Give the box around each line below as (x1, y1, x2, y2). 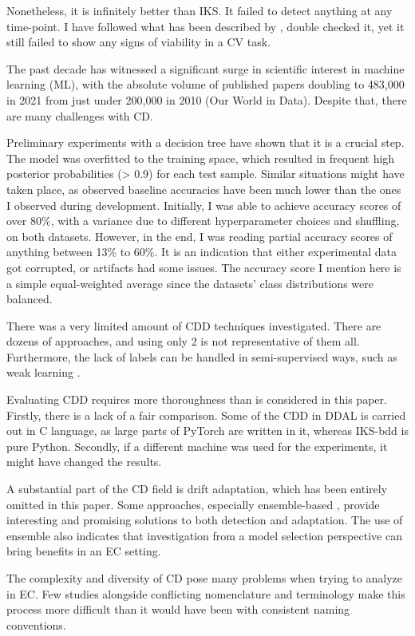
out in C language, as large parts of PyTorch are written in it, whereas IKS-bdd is (6, 422, 409, 439)
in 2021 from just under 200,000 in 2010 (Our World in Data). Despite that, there (6, 91, 407, 108)
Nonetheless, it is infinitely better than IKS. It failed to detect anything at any (6, 2, 393, 18)
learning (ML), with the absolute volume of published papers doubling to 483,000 (6, 76, 405, 93)
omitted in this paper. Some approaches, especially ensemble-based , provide (6, 496, 380, 512)
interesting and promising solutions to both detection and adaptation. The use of (6, 512, 403, 528)
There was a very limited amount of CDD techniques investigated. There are (6, 317, 381, 334)
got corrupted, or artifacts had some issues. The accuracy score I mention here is (6, 259, 401, 275)
